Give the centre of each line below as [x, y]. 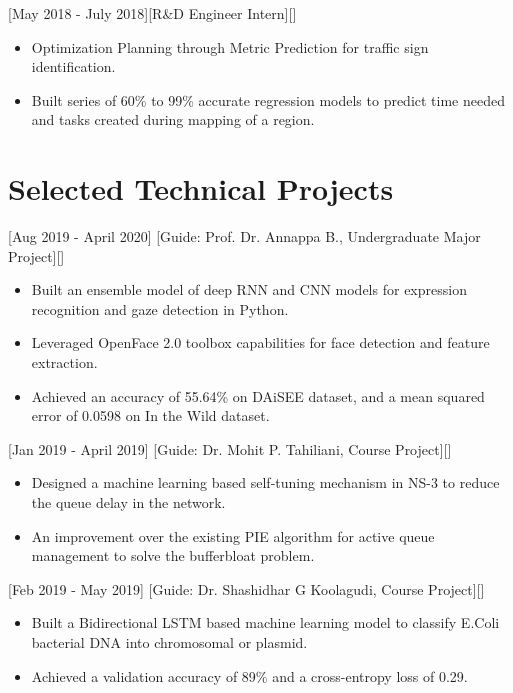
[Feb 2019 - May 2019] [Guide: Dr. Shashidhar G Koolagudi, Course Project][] [246, 588]
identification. [73, 66]
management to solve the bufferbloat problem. [173, 555]
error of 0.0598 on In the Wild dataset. [150, 415]
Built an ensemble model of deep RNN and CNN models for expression [249, 289]
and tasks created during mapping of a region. [173, 119]
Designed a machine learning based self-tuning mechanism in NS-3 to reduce [265, 482]
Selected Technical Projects [201, 188]
